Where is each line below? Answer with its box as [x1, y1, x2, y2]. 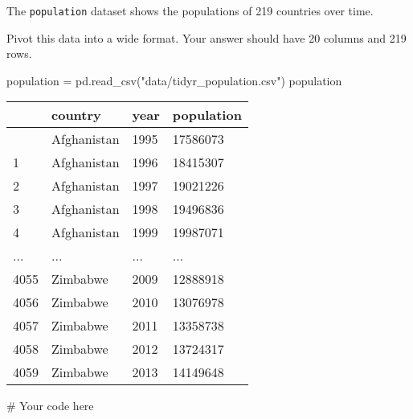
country [51, 105, 101, 125]
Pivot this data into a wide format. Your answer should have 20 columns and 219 [6, 29, 407, 46]
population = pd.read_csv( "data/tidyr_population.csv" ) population [6, 72, 342, 88]
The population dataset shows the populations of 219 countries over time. [6, 2, 374, 18]
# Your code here [6, 397, 94, 414]
